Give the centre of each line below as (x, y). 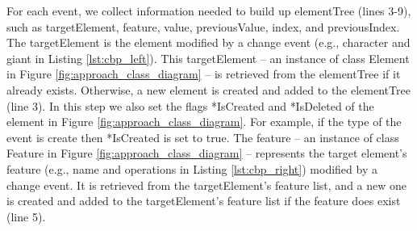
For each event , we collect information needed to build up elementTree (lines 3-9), (209, 10)
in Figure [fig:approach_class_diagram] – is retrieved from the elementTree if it (204, 74)
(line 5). (26, 216)
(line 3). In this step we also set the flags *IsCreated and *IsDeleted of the (190, 105)
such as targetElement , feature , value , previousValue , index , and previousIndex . (203, 26)
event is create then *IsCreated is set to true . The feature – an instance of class (203, 137)
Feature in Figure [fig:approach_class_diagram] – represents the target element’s (207, 153)
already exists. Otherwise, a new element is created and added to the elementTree (208, 89)
